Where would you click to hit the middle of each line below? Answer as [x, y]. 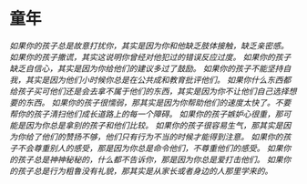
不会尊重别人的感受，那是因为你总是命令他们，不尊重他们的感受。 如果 [150, 148]
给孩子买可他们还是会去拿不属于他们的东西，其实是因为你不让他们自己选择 [149, 91]
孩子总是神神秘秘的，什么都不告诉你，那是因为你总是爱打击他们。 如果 [150, 159]
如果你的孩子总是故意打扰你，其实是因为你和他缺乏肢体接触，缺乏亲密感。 [149, 46]
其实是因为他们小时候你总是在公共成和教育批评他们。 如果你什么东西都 [158, 79]
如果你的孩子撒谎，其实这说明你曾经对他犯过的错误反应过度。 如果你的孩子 [150, 56]
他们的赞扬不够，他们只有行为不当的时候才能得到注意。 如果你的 [162, 137]
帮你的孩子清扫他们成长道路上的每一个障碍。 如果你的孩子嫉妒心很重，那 [146, 114]
